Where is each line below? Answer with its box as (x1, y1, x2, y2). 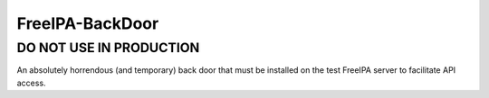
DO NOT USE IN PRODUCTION (16, 40, 200, 56)
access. (16, 77, 46, 88)
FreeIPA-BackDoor (16, 13, 159, 33)
